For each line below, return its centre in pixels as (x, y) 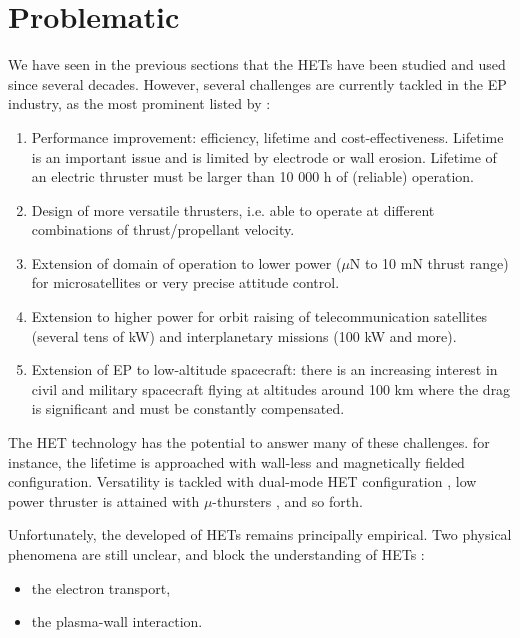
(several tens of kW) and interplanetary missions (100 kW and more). (244, 335)
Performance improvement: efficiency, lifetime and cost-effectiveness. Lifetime (267, 136)
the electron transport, (101, 587)
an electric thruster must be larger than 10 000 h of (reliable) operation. (253, 176)
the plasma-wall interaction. (117, 621)
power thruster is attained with (104, 500)
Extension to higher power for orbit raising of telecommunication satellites (259, 316)
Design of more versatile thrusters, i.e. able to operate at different (233, 209)
